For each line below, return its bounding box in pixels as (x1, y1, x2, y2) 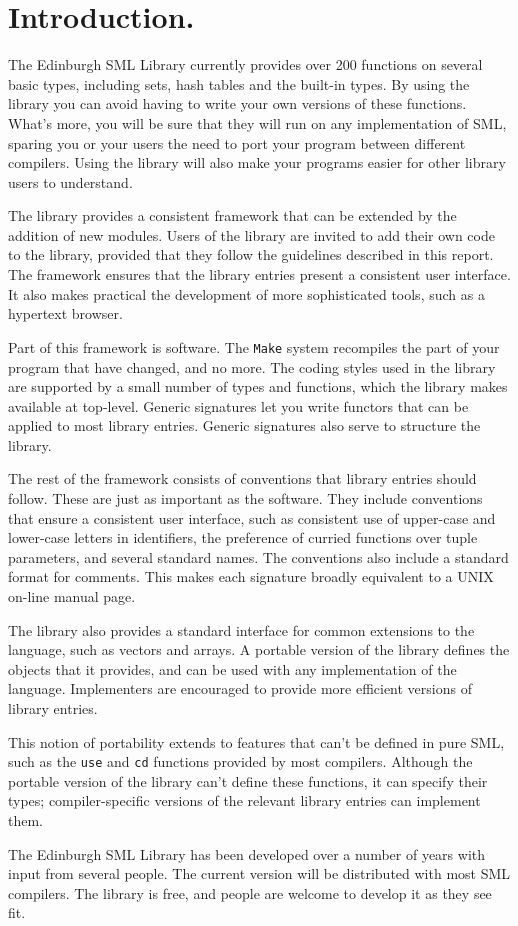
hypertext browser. (8, 303, 123, 324)
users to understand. (8, 171, 133, 192)
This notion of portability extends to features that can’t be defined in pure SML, (8, 731, 505, 752)
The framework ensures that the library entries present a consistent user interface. (8, 264, 511, 285)
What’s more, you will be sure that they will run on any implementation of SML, (8, 112, 507, 133)
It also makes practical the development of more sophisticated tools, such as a (8, 283, 485, 304)
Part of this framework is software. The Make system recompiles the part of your (8, 336, 500, 357)
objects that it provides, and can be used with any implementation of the (8, 658, 457, 679)
